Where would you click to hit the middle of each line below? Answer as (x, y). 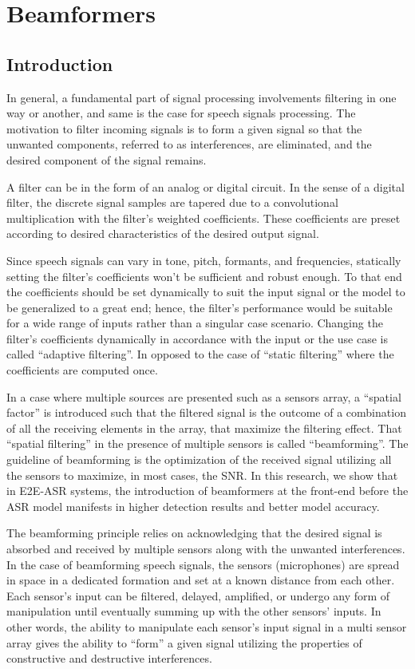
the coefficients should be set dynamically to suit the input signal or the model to (206, 292)
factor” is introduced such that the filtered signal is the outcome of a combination (206, 412)
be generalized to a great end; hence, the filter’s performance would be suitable (200, 307)
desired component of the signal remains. (107, 159)
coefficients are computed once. (82, 370)
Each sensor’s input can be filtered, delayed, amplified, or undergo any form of (198, 595)
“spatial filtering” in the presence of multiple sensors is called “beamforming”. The (207, 443)
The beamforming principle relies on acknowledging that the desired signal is (194, 533)
